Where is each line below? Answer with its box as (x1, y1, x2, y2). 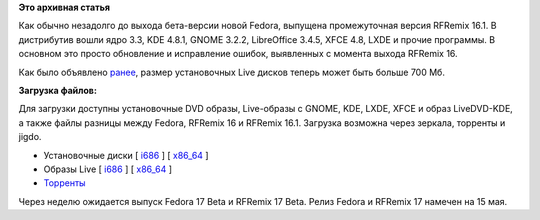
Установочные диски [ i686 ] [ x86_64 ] (43, 149, 209, 161)
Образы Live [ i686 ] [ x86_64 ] (43, 163, 173, 175)
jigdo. (18, 131, 42, 143)
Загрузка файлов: (18, 84, 97, 96)
